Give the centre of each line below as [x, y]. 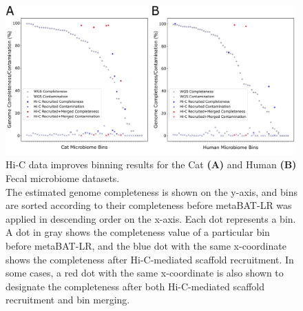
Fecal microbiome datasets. [63, 178]
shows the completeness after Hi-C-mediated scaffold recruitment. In [150, 259]
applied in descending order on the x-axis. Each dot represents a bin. [151, 218]
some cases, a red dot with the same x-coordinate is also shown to [145, 273]
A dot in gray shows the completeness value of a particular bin [138, 232]
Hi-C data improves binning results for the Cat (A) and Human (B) [151, 164]
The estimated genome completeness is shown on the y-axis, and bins [151, 191]
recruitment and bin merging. [68, 300]
